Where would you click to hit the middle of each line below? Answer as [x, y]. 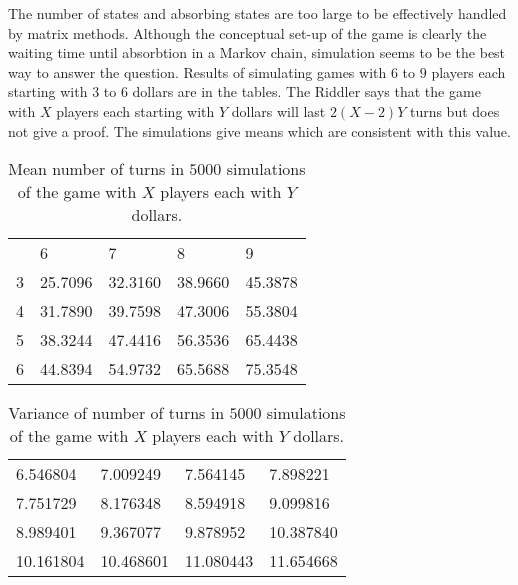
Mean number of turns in [96, 169]
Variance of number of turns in [116, 413]
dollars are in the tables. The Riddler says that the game [306, 91]
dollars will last [278, 110]
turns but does [454, 110]
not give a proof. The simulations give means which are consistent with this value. [259, 130]
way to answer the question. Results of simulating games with [197, 71]
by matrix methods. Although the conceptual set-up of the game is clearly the [247, 32]
